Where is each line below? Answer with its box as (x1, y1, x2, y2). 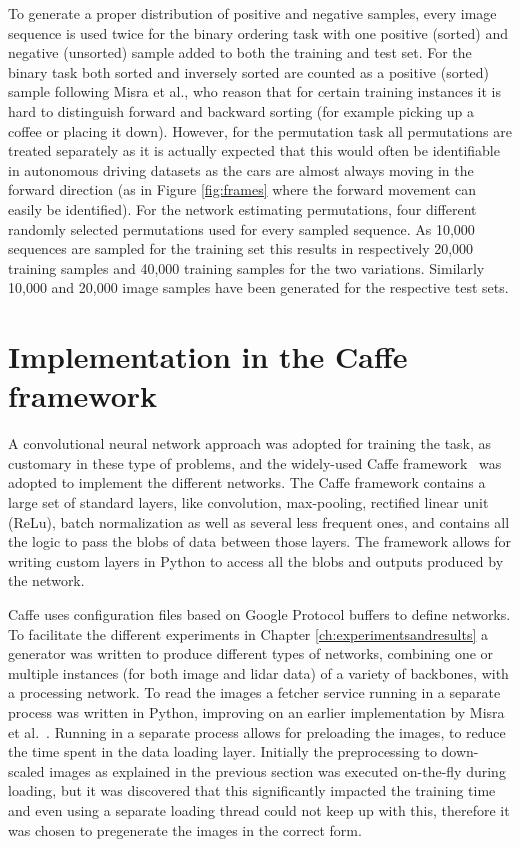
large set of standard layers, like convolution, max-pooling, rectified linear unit (8, 492, 489, 512)
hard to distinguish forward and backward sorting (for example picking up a (8, 100, 475, 121)
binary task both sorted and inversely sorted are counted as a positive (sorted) (8, 61, 490, 82)
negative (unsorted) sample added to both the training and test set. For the (8, 42, 472, 63)
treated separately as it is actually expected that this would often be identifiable (8, 140, 500, 161)
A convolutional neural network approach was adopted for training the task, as (8, 433, 492, 454)
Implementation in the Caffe (8, 336, 408, 377)
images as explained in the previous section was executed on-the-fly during (49, 760, 506, 781)
